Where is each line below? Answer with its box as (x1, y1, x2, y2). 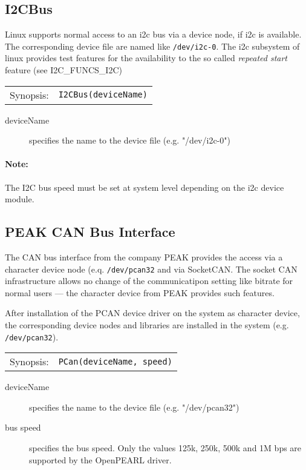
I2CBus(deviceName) (58, 90, 148, 100)
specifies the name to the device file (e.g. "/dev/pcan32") (29, 400, 239, 413)
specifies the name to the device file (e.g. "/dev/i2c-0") (29, 134, 230, 147)
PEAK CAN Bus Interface (5, 222, 175, 241)
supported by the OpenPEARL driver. (29, 453, 172, 466)
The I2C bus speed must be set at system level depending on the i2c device (5, 180, 284, 193)
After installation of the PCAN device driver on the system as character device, (5, 306, 300, 319)
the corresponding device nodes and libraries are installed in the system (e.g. (5, 319, 289, 331)
